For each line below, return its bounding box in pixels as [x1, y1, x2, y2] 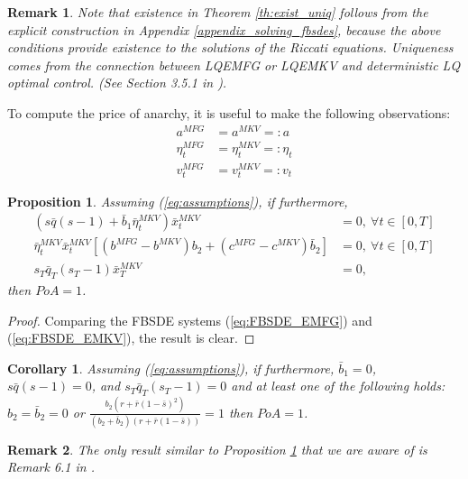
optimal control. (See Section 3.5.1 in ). [7, 73, 227, 92]
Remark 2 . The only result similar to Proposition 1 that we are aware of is [7, 439, 427, 458]
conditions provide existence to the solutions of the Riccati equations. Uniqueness [7, 38, 454, 57]
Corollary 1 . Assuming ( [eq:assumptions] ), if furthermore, [7, 358, 335, 377]
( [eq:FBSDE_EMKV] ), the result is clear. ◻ [7, 328, 255, 347]
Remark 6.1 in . [7, 457, 96, 476]
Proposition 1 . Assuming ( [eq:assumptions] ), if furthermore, [7, 191, 348, 210]
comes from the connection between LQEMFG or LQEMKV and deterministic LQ [7, 55, 461, 74]
